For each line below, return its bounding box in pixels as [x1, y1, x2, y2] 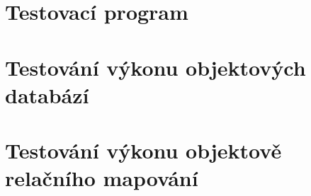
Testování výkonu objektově [5, 136, 282, 165]
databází [5, 80, 89, 109]
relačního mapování [5, 163, 198, 192]
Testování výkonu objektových [5, 52, 306, 81]
